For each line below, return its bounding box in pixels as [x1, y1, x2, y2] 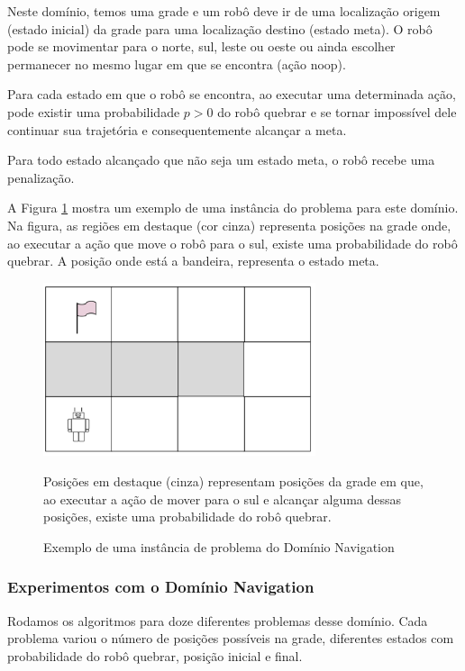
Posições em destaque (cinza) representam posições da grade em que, [43, 472, 424, 491]
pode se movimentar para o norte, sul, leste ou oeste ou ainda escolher [7, 37, 396, 56]
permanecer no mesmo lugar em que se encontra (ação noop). [7, 54, 346, 73]
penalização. [7, 168, 75, 186]
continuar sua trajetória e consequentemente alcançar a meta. [7, 120, 347, 139]
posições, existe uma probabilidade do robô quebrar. [43, 507, 332, 526]
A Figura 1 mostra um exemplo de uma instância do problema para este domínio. [7, 198, 459, 217]
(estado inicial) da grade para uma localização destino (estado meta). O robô [7, 19, 433, 38]
